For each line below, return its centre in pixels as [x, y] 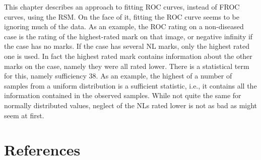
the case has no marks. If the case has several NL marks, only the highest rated [127, 46]
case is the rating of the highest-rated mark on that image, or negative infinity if [128, 36]
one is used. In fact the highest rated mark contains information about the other [128, 56]
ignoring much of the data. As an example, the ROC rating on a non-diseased [124, 26]
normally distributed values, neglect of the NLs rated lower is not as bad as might [131, 105]
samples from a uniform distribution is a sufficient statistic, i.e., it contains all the [130, 85]
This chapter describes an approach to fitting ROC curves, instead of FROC [122, 7]
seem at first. [24, 115]
